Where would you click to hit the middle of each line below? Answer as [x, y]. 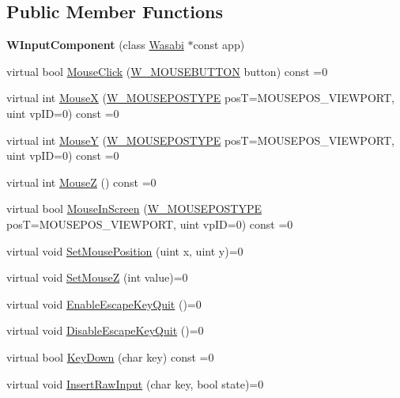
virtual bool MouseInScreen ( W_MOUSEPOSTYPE [134, 208]
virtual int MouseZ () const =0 [81, 182]
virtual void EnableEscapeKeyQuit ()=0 [104, 303]
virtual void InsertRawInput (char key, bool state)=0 [135, 383]
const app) [219, 45]
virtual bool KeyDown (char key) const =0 [110, 356]
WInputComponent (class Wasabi [95, 45]
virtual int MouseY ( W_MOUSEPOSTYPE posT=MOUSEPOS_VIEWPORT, [200, 140]
